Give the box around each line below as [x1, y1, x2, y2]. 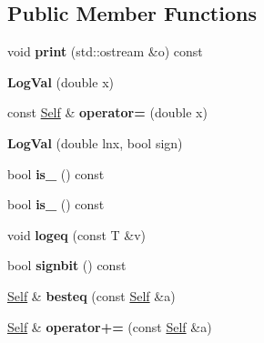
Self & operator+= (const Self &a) [7, 317, 212, 336]
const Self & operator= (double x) [7, 103, 208, 122]
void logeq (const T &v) [7, 225, 147, 244]
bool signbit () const [7, 256, 127, 275]
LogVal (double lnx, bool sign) [7, 133, 183, 152]
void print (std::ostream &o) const [7, 42, 203, 61]
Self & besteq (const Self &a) [7, 286, 176, 305]
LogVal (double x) [7, 72, 114, 91]
